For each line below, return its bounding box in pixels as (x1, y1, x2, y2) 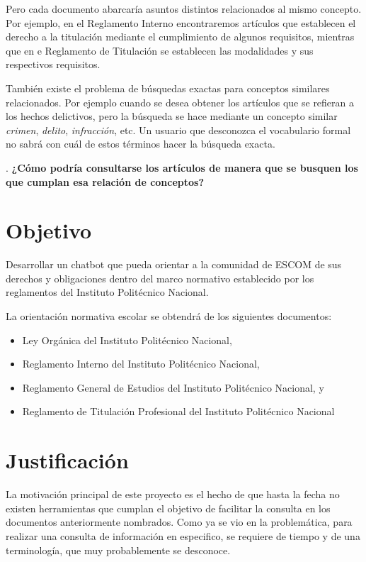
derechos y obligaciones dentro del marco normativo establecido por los (6, 270, 314, 285)
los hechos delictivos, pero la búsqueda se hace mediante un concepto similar (6, 109, 338, 123)
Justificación (6, 446, 129, 475)
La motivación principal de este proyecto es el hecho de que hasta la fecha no (6, 487, 340, 502)
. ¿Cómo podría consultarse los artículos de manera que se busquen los (6, 160, 358, 175)
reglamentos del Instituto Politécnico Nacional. (6, 285, 209, 299)
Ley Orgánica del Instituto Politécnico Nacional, (22, 332, 232, 347)
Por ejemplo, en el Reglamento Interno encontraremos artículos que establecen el (6, 15, 356, 30)
